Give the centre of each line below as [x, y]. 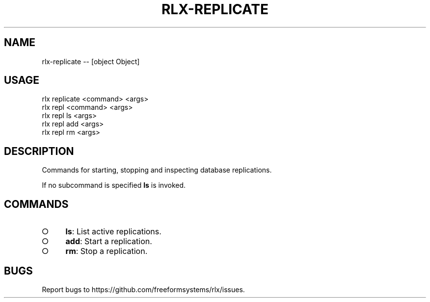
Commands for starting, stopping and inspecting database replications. [157, 170]
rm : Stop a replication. [107, 251]
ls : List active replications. [113, 232]
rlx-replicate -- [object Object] [91, 61]
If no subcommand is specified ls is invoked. [114, 185]
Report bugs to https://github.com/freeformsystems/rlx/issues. [143, 289]
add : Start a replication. [109, 241]
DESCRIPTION [39, 151]
